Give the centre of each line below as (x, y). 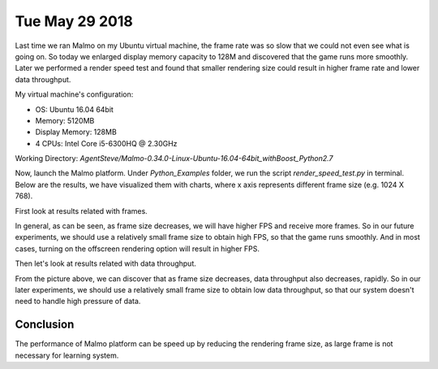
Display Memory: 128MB (76, 132)
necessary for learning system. (67, 355)
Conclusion (45, 325)
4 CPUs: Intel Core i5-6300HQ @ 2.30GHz (106, 143)
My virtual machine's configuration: (74, 94)
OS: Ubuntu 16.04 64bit (74, 109)
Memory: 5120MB (65, 120)
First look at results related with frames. (81, 211)
